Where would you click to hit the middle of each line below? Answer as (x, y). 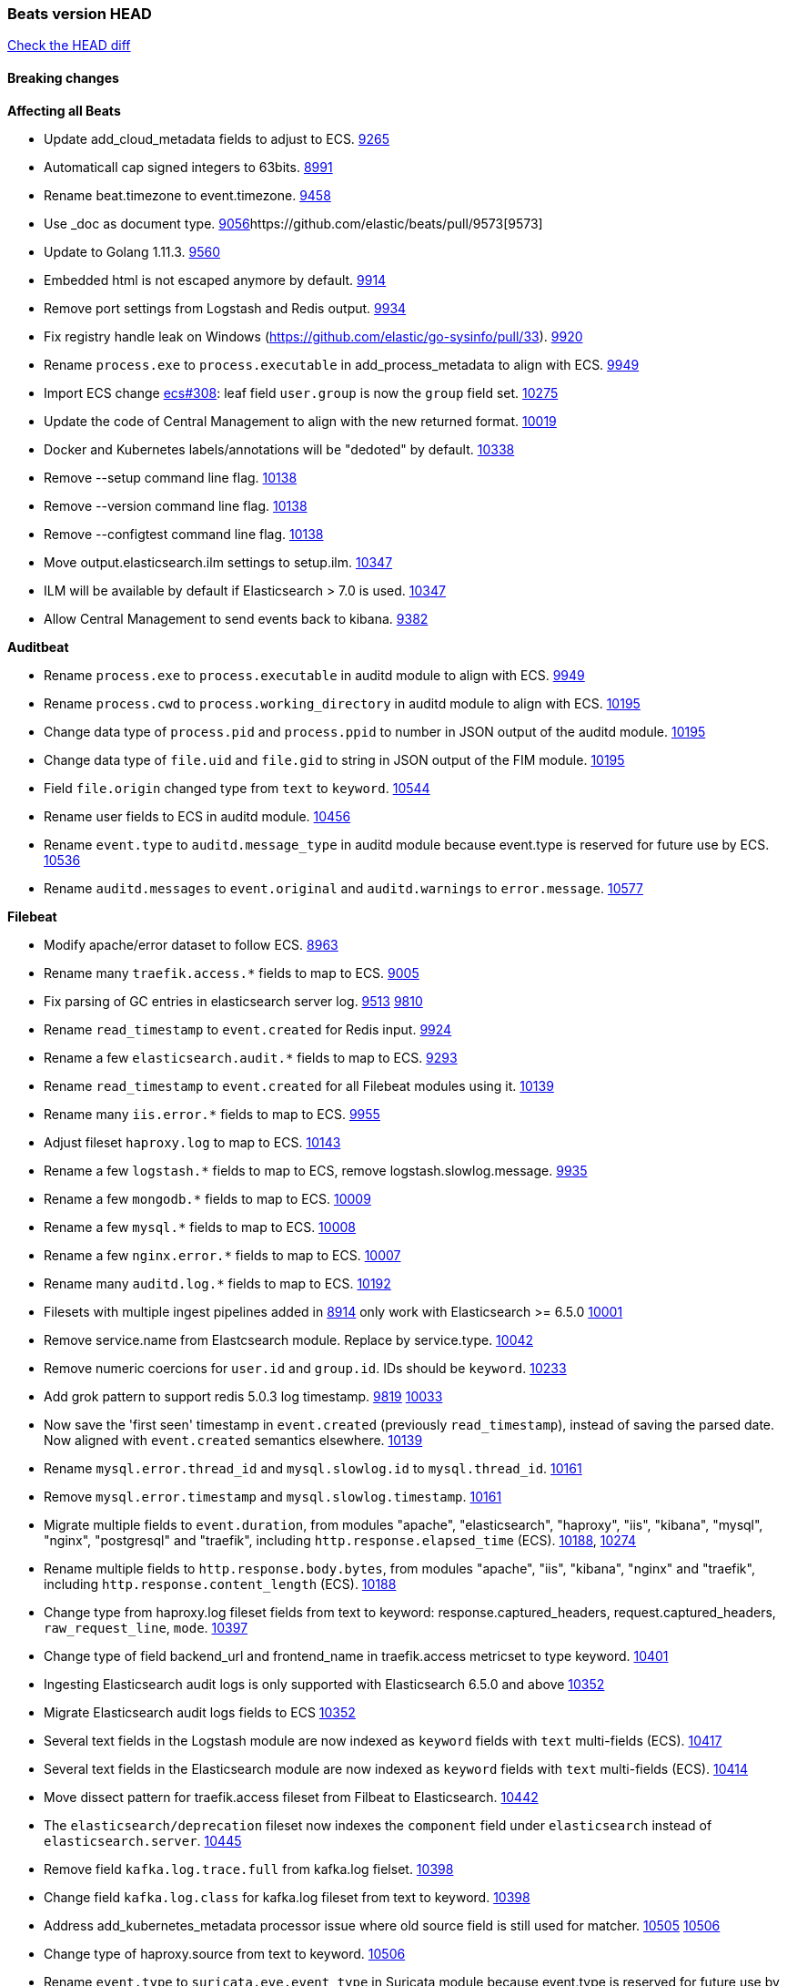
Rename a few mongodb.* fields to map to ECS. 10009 (207, 1198)
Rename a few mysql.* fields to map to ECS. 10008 (200, 1227)
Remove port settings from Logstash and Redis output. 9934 (225, 308)
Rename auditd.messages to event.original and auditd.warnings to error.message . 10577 (343, 888)
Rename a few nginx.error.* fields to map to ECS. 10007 (222, 1255)
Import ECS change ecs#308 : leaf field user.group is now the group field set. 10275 (301, 392)
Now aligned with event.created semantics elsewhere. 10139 (233, 1440)
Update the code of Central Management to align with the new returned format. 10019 (300, 421)
